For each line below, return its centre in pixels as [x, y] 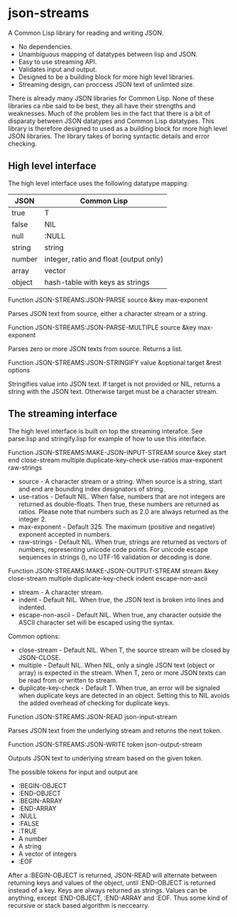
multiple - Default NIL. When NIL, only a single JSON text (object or [117, 665]
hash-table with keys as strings [97, 282]
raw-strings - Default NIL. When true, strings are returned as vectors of [122, 542]
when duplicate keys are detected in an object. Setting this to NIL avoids [124, 695]
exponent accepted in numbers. [65, 534]
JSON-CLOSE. [39, 657]
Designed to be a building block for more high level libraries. [106, 77]
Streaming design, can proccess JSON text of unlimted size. [106, 84]
